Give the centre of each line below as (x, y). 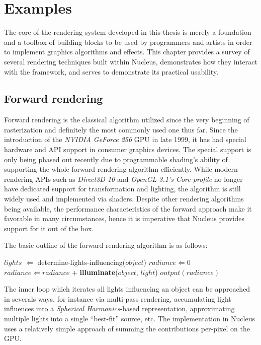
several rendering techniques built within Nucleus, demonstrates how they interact (131, 61)
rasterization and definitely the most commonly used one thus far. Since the (121, 129)
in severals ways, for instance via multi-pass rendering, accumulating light (118, 298)
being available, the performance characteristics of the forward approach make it (128, 208)
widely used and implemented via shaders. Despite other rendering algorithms (124, 199)
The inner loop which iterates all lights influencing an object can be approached (127, 289)
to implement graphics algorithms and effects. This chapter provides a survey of (127, 52)
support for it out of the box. (49, 228)
